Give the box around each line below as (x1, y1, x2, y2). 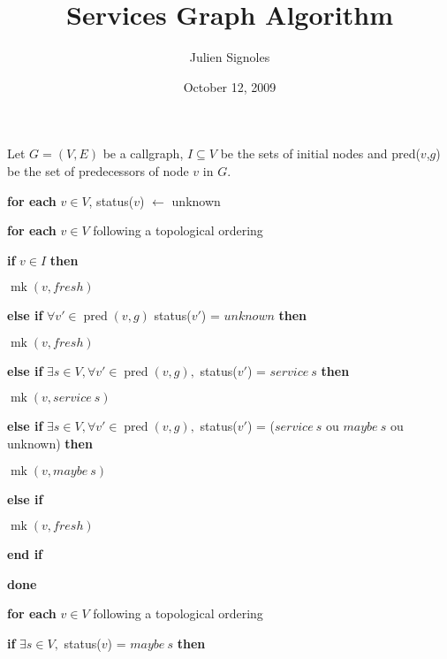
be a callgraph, (102, 144, 184, 163)
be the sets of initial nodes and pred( (220, 144, 420, 163)
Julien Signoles (189, 48, 270, 66)
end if (7, 545, 43, 563)
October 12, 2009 (183, 77, 277, 96)
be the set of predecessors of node (7, 161, 189, 180)
